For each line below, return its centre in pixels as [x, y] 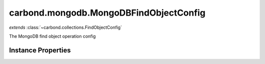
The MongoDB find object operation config [52, 36]
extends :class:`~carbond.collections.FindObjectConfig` [66, 27]
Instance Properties [40, 50]
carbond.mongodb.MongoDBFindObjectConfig [107, 13]
